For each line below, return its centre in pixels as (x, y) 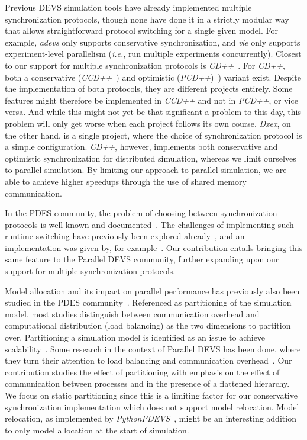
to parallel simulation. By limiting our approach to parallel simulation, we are (146, 170)
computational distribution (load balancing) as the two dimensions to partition (148, 325)
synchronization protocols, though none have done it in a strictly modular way (147, 19)
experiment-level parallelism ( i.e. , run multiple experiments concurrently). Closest (153, 54)
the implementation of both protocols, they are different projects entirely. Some (149, 89)
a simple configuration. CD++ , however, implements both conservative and (141, 147)
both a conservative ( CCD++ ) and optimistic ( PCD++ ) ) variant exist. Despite (153, 77)
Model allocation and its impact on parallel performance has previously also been (152, 290)
